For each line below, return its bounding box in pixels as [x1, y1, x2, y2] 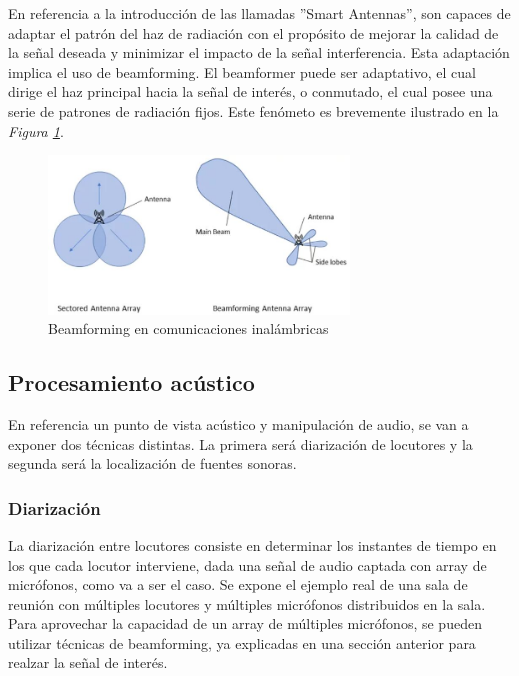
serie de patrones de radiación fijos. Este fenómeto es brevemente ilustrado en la [8, 100, 499, 121]
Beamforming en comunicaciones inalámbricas [48, 318, 329, 339]
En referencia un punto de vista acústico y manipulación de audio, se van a [8, 413, 469, 434]
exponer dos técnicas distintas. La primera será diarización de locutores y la [8, 433, 473, 454]
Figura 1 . [8, 120, 64, 141]
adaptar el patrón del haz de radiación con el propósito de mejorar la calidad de [8, 22, 499, 43]
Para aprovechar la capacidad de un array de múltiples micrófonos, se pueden [8, 613, 482, 634]
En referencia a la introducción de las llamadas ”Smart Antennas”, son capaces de [8, 3, 511, 23]
